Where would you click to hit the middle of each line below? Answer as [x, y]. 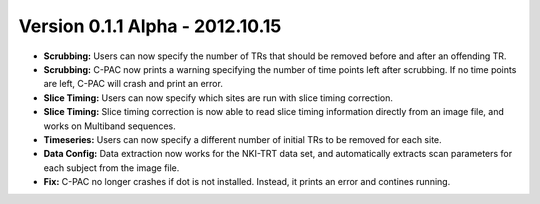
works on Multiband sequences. [109, 126]
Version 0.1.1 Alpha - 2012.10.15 [150, 26]
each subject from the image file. [111, 167]
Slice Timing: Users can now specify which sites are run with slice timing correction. [218, 97]
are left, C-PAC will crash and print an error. [133, 84]
